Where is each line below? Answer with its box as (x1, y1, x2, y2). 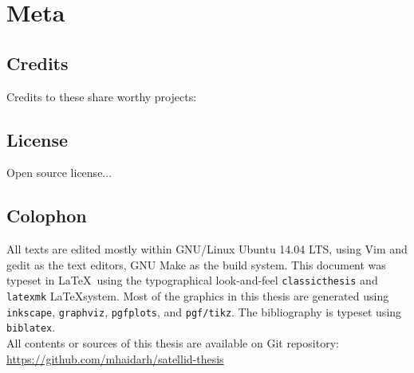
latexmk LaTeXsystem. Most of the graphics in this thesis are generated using (6, 288, 389, 304)
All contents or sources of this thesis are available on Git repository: (6, 334, 339, 351)
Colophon (6, 203, 87, 228)
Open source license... (6, 164, 112, 181)
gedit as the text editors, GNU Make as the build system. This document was (6, 256, 386, 273)
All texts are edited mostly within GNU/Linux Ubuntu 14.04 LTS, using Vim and (6, 241, 408, 257)
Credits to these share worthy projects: (6, 88, 197, 104)
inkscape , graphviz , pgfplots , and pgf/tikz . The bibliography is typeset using (6, 303, 402, 320)
